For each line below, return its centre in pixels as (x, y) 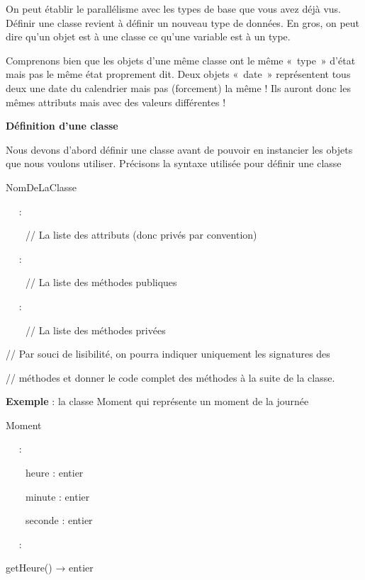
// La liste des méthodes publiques (101, 282)
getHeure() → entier (50, 568)
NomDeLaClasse (41, 187)
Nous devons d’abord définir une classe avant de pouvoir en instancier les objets (179, 149)
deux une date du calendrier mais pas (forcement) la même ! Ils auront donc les (178, 87)
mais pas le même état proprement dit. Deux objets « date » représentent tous (178, 74)
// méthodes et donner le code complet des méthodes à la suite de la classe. (170, 377)
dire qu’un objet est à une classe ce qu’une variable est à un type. (148, 36)
